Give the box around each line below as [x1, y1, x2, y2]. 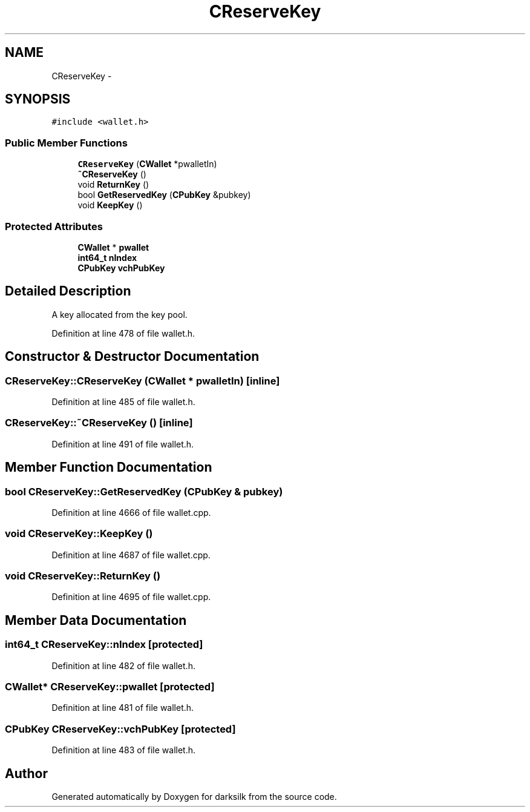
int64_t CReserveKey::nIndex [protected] [5, 638, 203, 651]
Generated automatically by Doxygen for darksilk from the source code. [51, 791, 337, 802]
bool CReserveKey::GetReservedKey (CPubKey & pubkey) [5, 485, 283, 498]
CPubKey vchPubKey [77, 262, 165, 273]
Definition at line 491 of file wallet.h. [51, 438, 194, 449]
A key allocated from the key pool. [51, 309, 188, 320]
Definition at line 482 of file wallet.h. [51, 660, 195, 671]
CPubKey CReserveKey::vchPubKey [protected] [5, 722, 236, 735]
